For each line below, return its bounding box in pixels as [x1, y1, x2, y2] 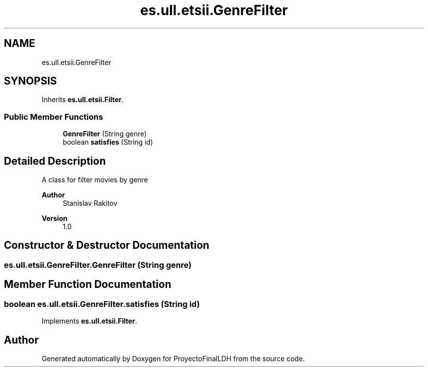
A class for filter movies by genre [42, 175, 148, 184]
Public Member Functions [4, 111, 103, 122]
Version [42, 214, 67, 223]
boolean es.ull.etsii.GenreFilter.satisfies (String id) [4, 299, 200, 309]
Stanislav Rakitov [63, 199, 118, 208]
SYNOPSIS [4, 75, 57, 87]
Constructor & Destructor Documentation [4, 239, 210, 252]
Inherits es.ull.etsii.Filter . [42, 95, 124, 104]
